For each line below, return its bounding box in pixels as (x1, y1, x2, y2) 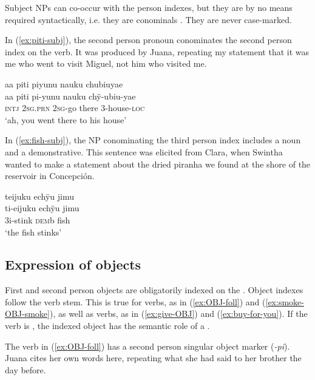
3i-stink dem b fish (5, 213, 70, 226)
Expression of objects (5, 255, 141, 274)
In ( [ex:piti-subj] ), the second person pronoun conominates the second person (5, 33, 292, 46)
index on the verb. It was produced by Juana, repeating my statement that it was (5, 45, 310, 58)
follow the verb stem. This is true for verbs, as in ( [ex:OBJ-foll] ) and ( (5, 295, 266, 308)
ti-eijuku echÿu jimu (5, 202, 80, 214)
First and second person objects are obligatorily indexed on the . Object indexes (5, 283, 303, 296)
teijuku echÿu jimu (5, 189, 74, 202)
